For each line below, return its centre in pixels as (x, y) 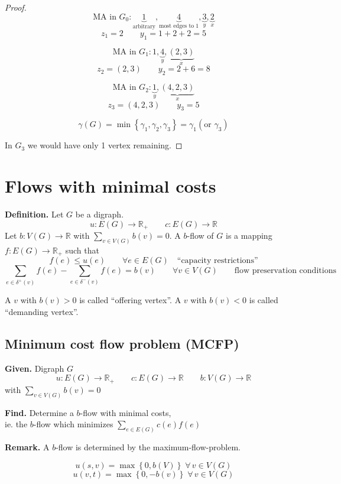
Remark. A (27, 447)
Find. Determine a (39, 412)
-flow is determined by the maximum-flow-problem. (148, 447)
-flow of (200, 235)
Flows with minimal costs (111, 186)
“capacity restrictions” (217, 261)
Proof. (16, 7)
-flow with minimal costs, (126, 412)
